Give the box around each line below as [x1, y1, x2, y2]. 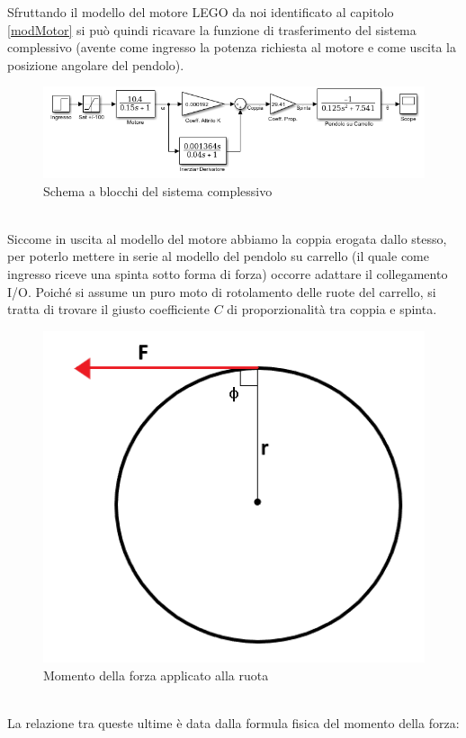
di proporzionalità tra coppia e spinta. [227, 300, 437, 319]
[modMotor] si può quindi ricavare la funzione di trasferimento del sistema [7, 20, 417, 39]
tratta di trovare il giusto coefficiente [7, 300, 210, 319]
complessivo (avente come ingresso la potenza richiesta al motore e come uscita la [7, 38, 457, 57]
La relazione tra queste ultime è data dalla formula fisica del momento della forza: [7, 714, 460, 733]
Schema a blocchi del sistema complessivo [43, 181, 273, 200]
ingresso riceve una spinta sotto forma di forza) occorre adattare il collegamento [7, 265, 448, 283]
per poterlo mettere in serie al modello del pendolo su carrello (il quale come [7, 247, 429, 265]
